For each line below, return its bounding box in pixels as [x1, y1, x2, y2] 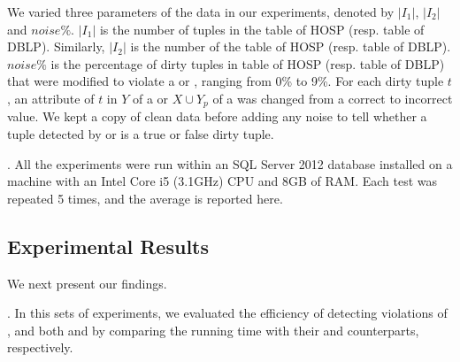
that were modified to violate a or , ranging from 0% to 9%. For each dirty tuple [7, 72, 444, 90]
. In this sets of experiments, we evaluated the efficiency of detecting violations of [7, 304, 448, 322]
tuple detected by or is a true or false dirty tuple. [7, 125, 274, 143]
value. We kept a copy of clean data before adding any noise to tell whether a [7, 107, 427, 126]
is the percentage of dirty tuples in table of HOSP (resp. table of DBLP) [50, 54, 445, 73]
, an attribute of [7, 89, 95, 107]
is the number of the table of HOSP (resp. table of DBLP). [130, 37, 451, 56]
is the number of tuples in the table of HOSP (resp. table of [99, 19, 425, 38]
